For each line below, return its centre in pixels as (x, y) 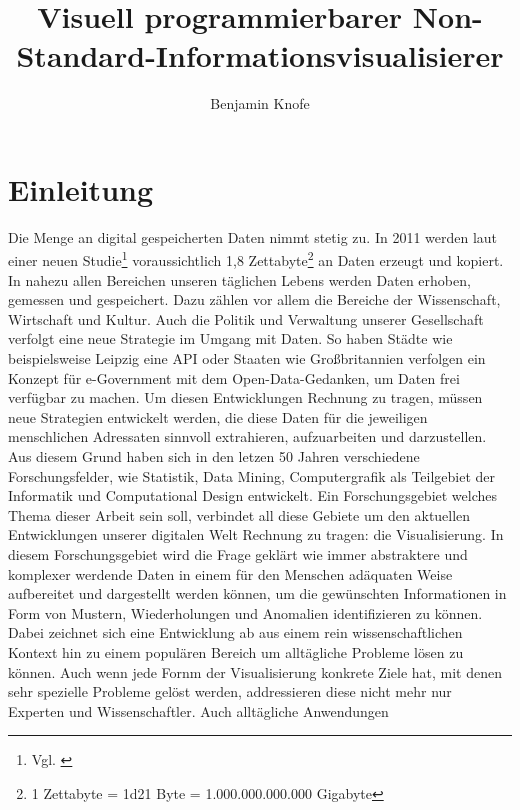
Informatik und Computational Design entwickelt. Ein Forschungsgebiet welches (253, 495)
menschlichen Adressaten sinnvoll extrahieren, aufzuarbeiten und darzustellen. (247, 436)
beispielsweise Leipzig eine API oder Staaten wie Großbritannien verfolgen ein (247, 358)
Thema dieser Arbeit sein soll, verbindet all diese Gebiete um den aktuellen (239, 514)
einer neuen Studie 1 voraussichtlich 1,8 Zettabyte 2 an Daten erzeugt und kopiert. (256, 259)
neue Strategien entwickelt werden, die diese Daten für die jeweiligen (218, 416)
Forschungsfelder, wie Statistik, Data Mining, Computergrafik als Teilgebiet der (252, 475)
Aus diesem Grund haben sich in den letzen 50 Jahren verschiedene (214, 456)
